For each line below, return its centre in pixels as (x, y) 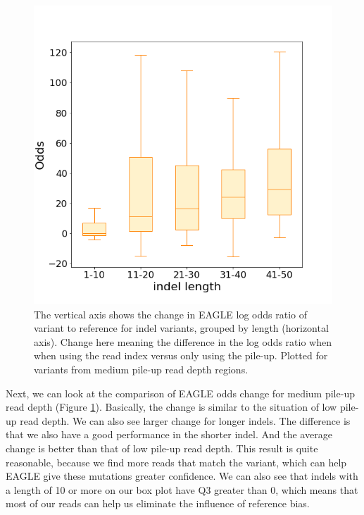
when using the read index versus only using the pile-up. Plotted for (181, 355)
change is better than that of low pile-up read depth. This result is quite (162, 448)
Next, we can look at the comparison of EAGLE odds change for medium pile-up (180, 393)
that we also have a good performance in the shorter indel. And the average (169, 434)
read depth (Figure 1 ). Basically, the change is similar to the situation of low (171, 407)
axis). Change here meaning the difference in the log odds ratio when (183, 341)
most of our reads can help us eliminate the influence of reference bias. (158, 503)
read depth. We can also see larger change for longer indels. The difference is (185, 420)
